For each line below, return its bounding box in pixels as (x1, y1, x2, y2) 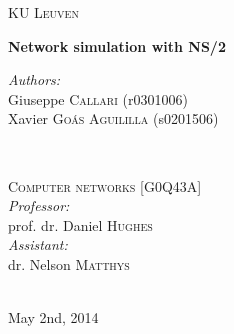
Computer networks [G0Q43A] (8, 175, 202, 196)
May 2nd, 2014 (8, 307, 99, 328)
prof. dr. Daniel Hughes (8, 214, 153, 235)
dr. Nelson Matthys (8, 253, 130, 274)
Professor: (8, 195, 70, 216)
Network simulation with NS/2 (8, 35, 226, 56)
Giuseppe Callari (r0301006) (8, 88, 188, 109)
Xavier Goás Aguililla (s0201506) (8, 108, 219, 129)
